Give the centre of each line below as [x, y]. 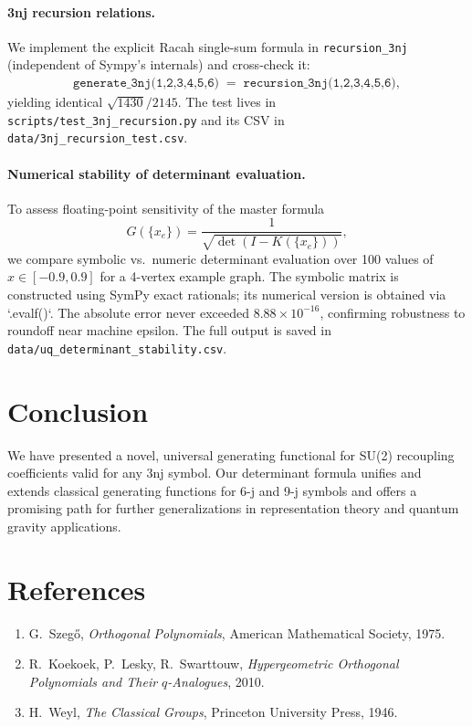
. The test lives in [227, 102]
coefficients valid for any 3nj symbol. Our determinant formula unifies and [215, 473]
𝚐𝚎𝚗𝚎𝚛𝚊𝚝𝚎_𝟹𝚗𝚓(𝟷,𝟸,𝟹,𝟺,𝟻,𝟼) [146, 84]
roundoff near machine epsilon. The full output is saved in [169, 330]
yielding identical [55, 102]
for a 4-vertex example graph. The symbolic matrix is [249, 276]
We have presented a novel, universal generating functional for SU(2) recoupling [231, 454]
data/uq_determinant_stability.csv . [117, 348]
